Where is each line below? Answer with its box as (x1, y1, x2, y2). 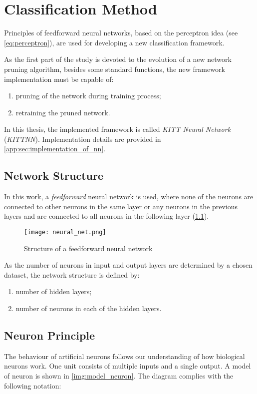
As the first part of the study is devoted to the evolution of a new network (4, 54, 232, 64)
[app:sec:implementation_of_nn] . (4, 143, 106, 154)
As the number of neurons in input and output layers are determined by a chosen (4, 260, 253, 270)
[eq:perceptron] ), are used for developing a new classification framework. (4, 37, 225, 47)
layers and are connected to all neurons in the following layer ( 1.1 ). (4, 211, 209, 221)
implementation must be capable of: (4, 73, 114, 84)
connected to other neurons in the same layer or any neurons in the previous (4, 201, 238, 211)
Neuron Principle (4, 328, 95, 343)
